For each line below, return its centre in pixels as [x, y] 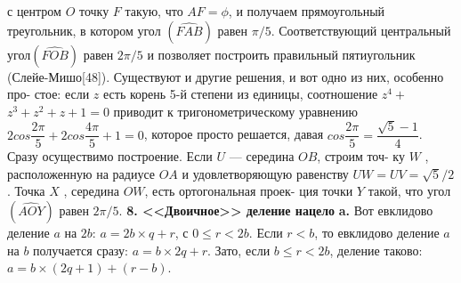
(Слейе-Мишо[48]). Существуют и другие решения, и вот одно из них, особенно [226, 76]
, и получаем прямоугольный [307, 11]
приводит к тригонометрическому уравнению [235, 111]
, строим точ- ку [361, 156]
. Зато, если [239, 250]
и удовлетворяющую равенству [265, 173]
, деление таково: [376, 250]
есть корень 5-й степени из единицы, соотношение [241, 94]
